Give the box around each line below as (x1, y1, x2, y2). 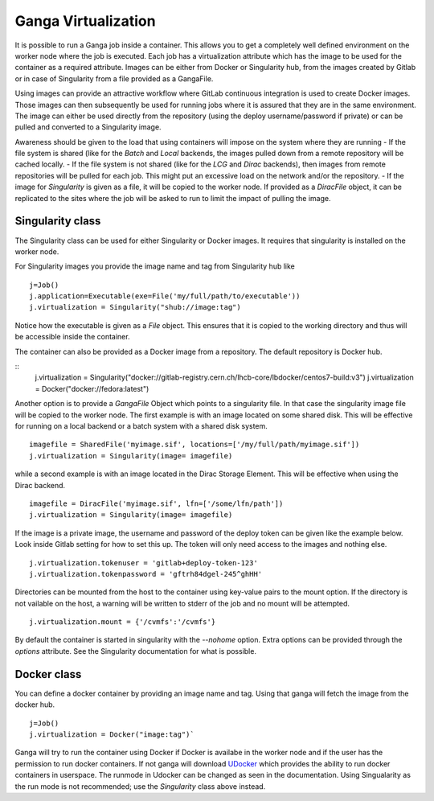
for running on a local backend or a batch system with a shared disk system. (14, 421, 268, 430)
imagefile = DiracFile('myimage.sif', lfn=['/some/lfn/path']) (29, 499, 284, 508)
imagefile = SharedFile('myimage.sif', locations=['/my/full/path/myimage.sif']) (29, 440, 360, 450)
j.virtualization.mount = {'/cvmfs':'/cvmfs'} (29, 618, 216, 626)
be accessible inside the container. (14, 332, 130, 342)
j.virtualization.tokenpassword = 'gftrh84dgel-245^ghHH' (29, 569, 263, 578)
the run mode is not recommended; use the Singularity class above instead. (14, 781, 266, 791)
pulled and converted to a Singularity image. (14, 122, 162, 132)
